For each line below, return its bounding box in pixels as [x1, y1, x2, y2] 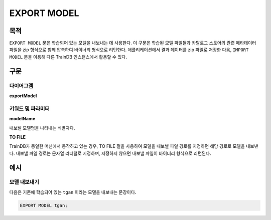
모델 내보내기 [9, 178, 40, 185]
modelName [9, 116, 36, 122]
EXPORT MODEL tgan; [20, 202, 68, 208]
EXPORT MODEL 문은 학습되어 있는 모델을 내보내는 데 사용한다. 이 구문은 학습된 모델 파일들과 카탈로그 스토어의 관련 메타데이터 [9, 40, 256, 46]
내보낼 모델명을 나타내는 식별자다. [9, 125, 75, 131]
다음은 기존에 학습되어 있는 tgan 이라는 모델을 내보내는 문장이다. [9, 189, 137, 195]
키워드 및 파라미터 [9, 105, 50, 112]
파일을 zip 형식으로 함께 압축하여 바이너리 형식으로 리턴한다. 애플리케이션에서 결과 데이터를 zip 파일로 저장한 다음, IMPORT [9, 47, 249, 53]
